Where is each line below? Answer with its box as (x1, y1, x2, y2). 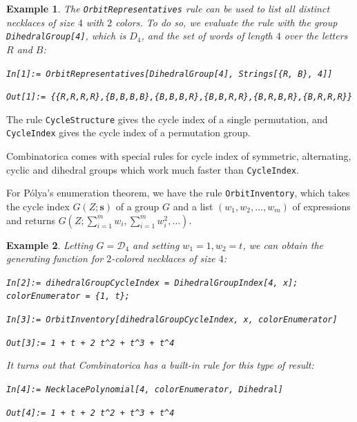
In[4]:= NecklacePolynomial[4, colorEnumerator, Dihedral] (6, 385, 283, 395)
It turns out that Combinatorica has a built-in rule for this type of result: (6, 358, 314, 372)
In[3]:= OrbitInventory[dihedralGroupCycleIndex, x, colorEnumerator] (6, 315, 338, 325)
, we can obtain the (242, 237, 324, 252)
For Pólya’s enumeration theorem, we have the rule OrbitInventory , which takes (6, 185, 350, 200)
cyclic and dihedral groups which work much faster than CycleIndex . (6, 162, 299, 176)
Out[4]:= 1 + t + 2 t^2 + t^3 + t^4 (6, 407, 175, 418)
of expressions (292, 199, 351, 214)
